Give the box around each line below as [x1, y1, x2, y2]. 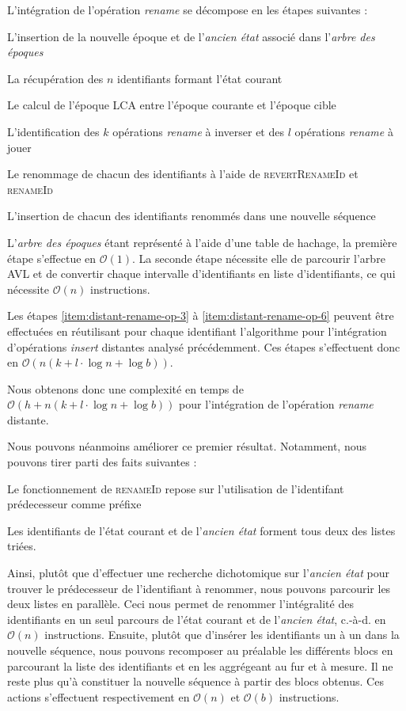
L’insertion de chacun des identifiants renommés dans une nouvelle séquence [7, 207, 376, 224]
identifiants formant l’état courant [117, 70, 283, 86]
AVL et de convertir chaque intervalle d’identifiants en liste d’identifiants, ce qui [7, 265, 396, 282]
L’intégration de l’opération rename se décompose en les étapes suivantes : [7, 2, 368, 17]
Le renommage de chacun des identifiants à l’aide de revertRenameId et [7, 165, 359, 182]
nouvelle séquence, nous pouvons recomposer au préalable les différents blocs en [7, 642, 393, 658]
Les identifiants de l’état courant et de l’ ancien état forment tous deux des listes [7, 522, 396, 538]
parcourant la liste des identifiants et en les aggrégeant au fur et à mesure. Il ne [7, 657, 393, 674]
